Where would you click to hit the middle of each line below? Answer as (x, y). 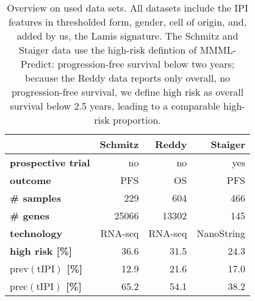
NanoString (221, 233)
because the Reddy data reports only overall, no (127, 78)
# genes (30, 215)
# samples (36, 198)
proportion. (137, 120)
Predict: (38, 64)
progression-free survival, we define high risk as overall (127, 92)
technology (36, 233)
